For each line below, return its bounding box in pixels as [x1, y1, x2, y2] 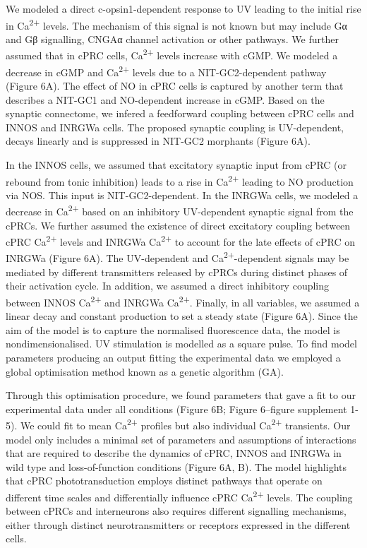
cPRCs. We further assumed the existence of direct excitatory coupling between [6, 218, 351, 232]
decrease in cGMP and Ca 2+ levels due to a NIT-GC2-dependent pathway [6, 62, 327, 79]
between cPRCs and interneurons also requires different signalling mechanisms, [6, 504, 347, 518]
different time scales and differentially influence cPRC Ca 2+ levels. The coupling [6, 487, 353, 504]
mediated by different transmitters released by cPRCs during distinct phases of [6, 264, 348, 279]
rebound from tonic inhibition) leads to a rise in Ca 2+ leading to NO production [6, 172, 354, 189]
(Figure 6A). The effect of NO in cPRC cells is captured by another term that [6, 78, 344, 93]
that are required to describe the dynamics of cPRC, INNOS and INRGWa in [6, 446, 342, 460]
